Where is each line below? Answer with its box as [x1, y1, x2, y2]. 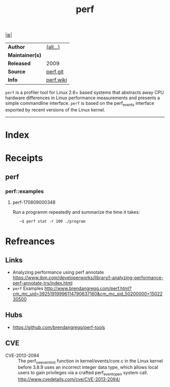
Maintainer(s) [8, 52, 41, 59]
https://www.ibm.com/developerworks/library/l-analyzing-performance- [12, 275, 163, 281]
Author [8, 44, 25, 51]
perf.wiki [46, 76, 67, 84]
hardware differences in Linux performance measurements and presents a [5, 95, 160, 101]
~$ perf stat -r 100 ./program [19, 219, 86, 224]
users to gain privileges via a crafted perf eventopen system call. [18, 370, 148, 377]
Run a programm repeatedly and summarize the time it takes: [12, 209, 140, 215]
